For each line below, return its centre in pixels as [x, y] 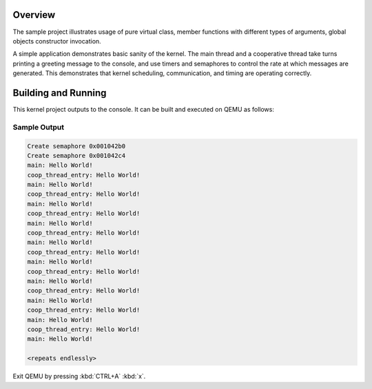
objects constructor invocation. [57, 41]
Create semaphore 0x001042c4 [76, 156]
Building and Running [60, 93]
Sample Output [39, 127]
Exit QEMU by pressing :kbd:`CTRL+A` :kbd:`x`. [79, 377]
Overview [34, 15]
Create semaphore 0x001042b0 [76, 146]
